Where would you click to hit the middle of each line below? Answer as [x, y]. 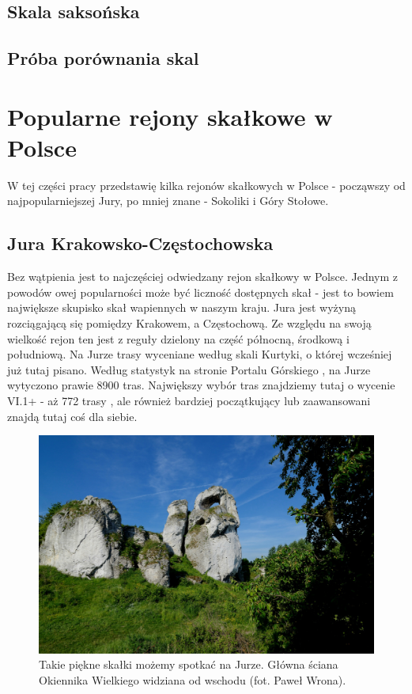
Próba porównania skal [103, 58]
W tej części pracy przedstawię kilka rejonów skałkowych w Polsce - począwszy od [206, 185]
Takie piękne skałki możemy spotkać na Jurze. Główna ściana [189, 664]
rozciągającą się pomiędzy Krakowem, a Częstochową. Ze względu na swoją [189, 323]
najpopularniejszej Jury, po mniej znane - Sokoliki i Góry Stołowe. [168, 201]
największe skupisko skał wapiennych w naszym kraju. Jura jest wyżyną [181, 307]
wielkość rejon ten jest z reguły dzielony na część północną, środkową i [178, 338]
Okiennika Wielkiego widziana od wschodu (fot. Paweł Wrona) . [193, 679]
